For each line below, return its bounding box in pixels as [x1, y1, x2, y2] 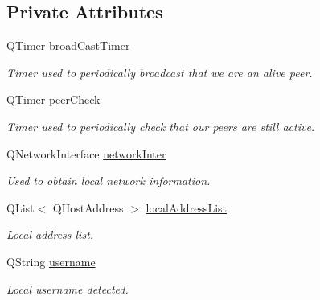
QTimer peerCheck [6, 91, 101, 108]
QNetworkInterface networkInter [6, 145, 166, 162]
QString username [6, 253, 96, 269]
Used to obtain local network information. [6, 172, 211, 189]
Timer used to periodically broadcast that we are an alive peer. [6, 64, 313, 80]
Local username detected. [6, 280, 129, 297]
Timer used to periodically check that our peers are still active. [6, 117, 315, 134]
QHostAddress [52, 199, 124, 216]
